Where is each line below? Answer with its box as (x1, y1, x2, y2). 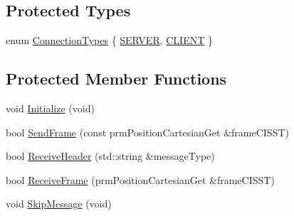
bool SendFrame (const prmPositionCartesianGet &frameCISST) (6, 124, 289, 139)
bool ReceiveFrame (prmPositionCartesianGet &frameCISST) (6, 172, 275, 187)
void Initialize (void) (6, 101, 95, 115)
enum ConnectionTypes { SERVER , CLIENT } (6, 33, 213, 48)
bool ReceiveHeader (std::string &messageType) (6, 148, 215, 163)
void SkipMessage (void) (6, 196, 112, 211)
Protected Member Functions (6, 67, 227, 90)
